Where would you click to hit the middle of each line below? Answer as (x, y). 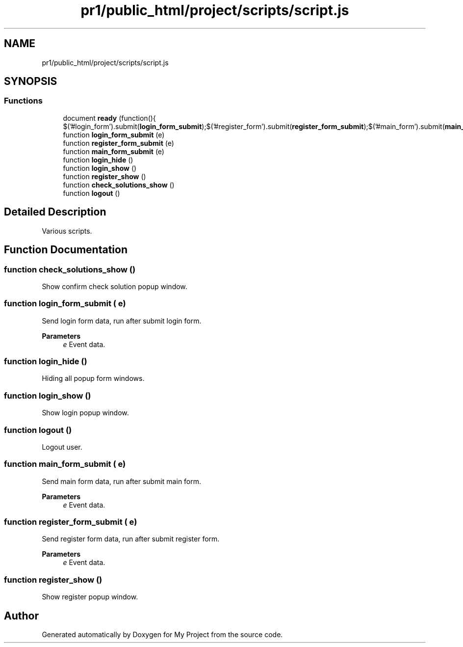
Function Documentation (66, 250)
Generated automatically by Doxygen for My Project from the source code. (162, 634)
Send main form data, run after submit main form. (122, 481)
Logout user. (62, 447)
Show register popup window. (90, 597)
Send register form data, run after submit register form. (131, 539)
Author (21, 616)
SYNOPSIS (31, 81)
